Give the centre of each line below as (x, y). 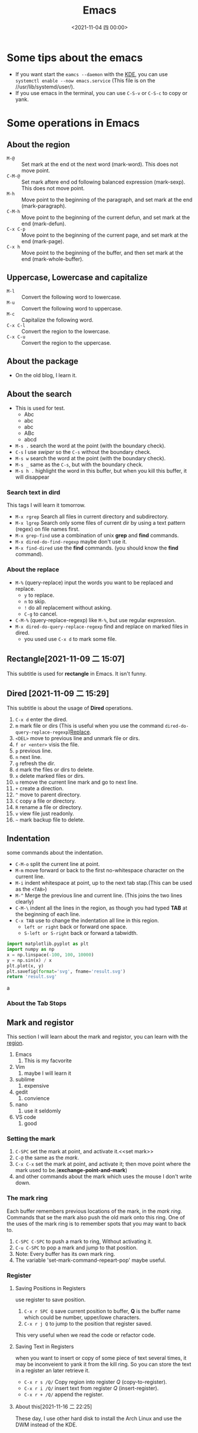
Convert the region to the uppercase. (66, 342)
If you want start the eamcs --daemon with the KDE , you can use (91, 74)
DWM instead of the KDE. (46, 1424)
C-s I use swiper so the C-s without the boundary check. (83, 452)
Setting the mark (31, 1138)
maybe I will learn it (47, 1073)
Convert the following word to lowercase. (71, 297)
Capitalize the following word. (57, 320)
